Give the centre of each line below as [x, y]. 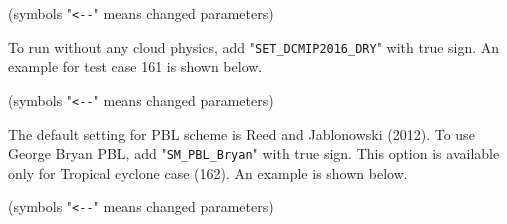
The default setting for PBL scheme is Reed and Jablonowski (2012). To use [241, 133]
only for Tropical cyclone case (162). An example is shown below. [208, 172]
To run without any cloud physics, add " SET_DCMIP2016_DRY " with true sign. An [254, 46]
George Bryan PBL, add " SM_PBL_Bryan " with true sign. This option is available [254, 153]
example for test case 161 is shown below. [135, 66]
